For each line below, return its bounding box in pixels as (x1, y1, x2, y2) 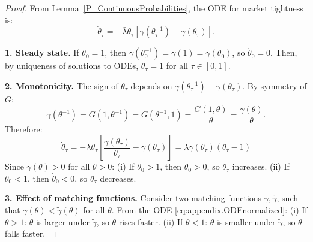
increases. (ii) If (232, 160, 290, 173)
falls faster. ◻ (5, 227, 56, 240)
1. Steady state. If (5, 46, 79, 59)
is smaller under (216, 215, 276, 228)
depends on (130, 80, 172, 92)
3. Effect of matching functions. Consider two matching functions (5, 192, 262, 204)
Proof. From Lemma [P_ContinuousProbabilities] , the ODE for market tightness (5, 2, 303, 14)
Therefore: (5, 122, 43, 135)
